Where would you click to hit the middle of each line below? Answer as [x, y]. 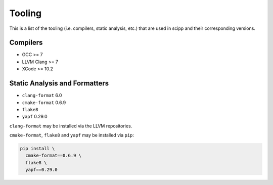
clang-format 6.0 [42, 96]
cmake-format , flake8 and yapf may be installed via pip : [72, 135]
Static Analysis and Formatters [59, 83]
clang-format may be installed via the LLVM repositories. [71, 126]
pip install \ [37, 149]
